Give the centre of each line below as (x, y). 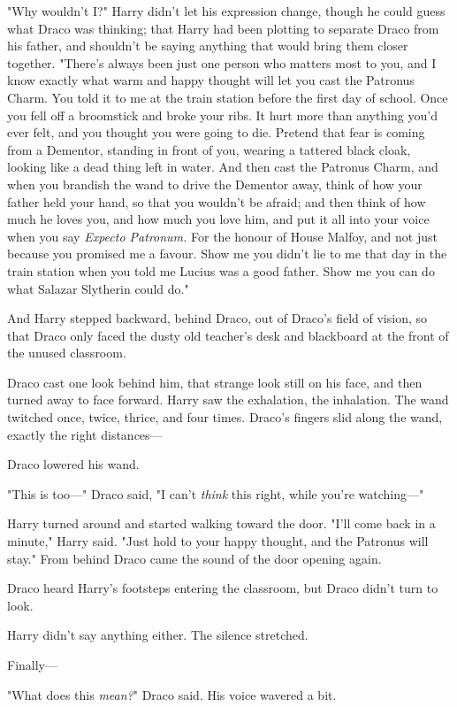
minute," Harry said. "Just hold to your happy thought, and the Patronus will (218, 541)
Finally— (32, 665)
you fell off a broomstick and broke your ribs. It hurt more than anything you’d (222, 115)
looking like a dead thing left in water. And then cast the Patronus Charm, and (223, 167)
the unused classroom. (67, 353)
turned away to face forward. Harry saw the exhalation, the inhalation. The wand (228, 400)
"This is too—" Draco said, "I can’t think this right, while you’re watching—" (216, 493)
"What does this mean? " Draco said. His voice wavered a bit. (172, 694)
